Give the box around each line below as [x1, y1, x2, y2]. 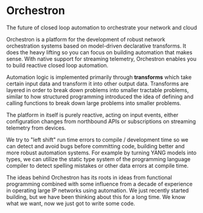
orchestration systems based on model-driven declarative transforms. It [6, 42, 187, 49]
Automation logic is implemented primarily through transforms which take [6, 73, 192, 81]
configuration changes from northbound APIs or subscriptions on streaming [6, 117, 196, 125]
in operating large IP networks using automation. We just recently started [6, 187, 189, 194]
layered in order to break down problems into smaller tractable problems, [6, 86, 189, 93]
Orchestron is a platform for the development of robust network [6, 35, 166, 43]
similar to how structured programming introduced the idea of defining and [6, 93, 194, 100]
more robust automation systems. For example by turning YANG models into [6, 149, 197, 156]
